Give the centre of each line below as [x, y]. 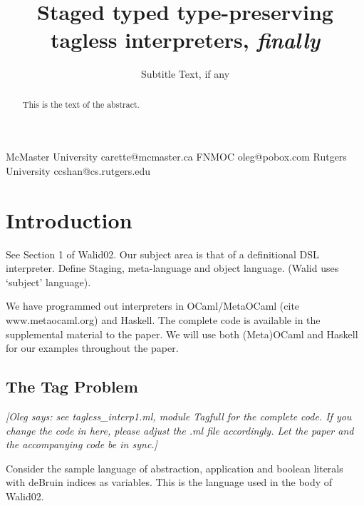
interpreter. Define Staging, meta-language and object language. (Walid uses [172, 268]
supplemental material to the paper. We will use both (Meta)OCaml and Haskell [182, 334]
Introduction [69, 219]
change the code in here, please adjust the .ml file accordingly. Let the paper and [180, 430]
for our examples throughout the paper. [92, 348]
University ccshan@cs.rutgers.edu [78, 170]
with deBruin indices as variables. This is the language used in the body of [169, 482]
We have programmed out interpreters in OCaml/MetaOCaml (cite [153, 306]
